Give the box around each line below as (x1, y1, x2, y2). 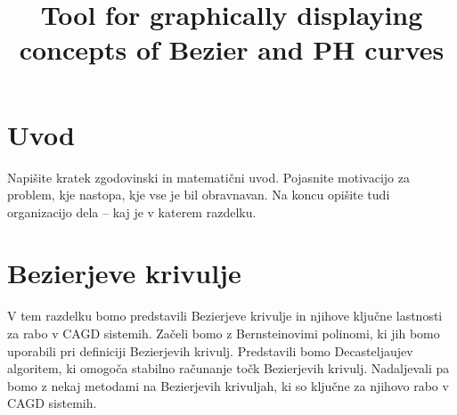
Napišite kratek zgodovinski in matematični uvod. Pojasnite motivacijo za (7, 167, 410, 186)
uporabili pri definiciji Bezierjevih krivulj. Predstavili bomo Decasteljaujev (7, 341, 413, 360)
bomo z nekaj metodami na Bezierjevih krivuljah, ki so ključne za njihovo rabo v (7, 376, 449, 395)
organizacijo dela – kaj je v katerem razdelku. (7, 202, 257, 221)
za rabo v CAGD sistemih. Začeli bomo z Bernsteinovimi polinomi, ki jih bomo (7, 324, 440, 342)
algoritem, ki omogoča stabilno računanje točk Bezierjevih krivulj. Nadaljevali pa (7, 359, 450, 378)
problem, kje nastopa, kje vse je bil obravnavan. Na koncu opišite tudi (7, 185, 390, 204)
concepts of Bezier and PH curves (19, 31, 445, 68)
